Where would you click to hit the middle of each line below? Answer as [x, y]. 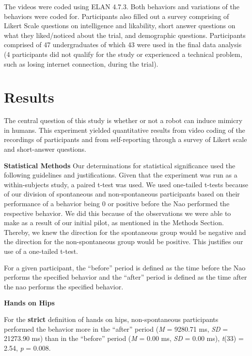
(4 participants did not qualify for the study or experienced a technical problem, [123, 54]
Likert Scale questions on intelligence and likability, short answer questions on [120, 26]
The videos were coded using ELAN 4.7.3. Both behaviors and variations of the [122, 6]
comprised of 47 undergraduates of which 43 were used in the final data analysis [123, 44]
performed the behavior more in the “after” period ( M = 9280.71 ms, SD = [116, 329]
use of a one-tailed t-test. [41, 251]
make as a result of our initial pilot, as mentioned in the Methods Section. [114, 222]
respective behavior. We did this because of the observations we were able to [118, 213]
